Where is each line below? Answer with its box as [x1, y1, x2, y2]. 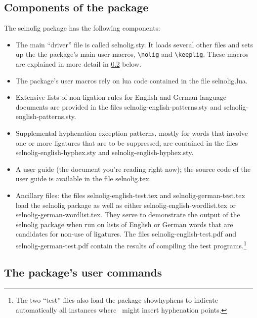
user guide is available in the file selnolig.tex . [15, 173, 151, 184]
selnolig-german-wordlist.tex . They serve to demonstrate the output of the [15, 209, 240, 220]
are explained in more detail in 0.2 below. [15, 59, 141, 69]
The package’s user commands [4, 264, 162, 279]
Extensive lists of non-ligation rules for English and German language [15, 92, 226, 102]
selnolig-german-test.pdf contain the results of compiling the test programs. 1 [15, 238, 247, 250]
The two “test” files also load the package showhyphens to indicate [15, 295, 218, 305]
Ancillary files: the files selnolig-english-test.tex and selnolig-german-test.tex [15, 190, 245, 200]
